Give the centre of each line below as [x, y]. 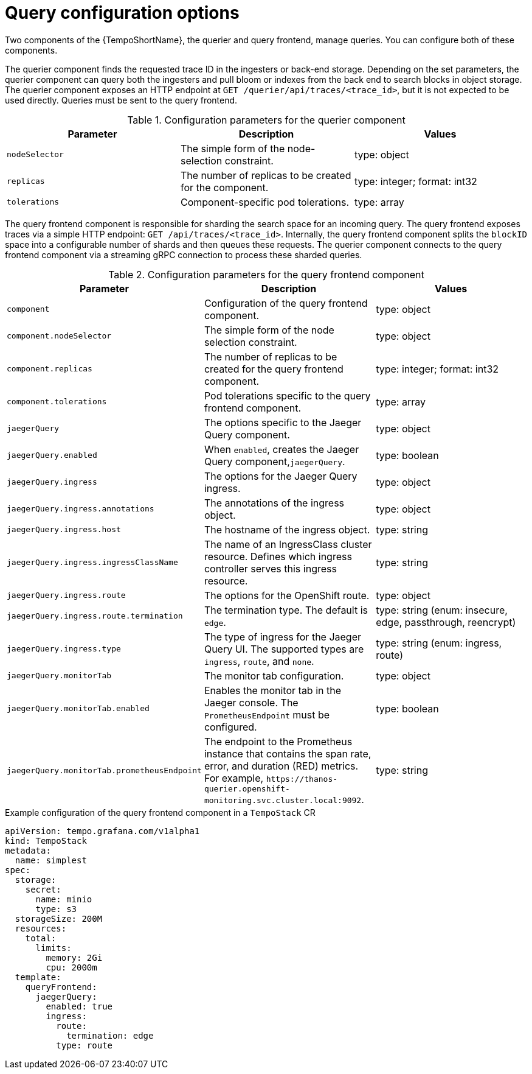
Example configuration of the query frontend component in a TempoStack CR [160, 812]
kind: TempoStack [46, 841]
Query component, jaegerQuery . [275, 461]
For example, [234, 778]
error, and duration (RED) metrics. [281, 766]
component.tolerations [57, 402]
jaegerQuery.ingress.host [64, 530]
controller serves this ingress [270, 568]
